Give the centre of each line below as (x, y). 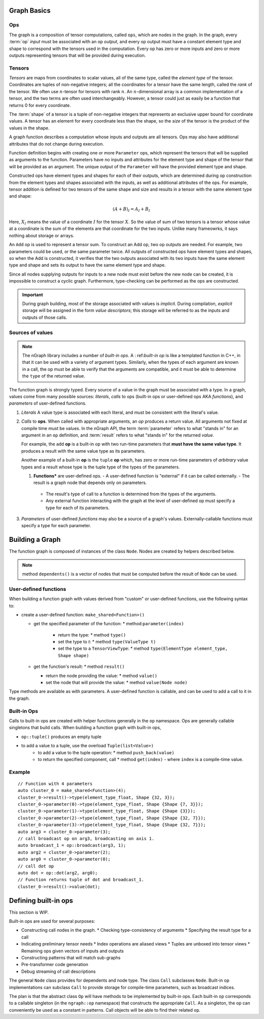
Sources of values (31, 332)
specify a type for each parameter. (56, 526)
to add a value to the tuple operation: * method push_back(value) (106, 752)
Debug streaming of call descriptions (59, 971)
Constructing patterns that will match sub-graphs (71, 957)
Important (33, 295)
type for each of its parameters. (78, 508)
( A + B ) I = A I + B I (132, 209)
